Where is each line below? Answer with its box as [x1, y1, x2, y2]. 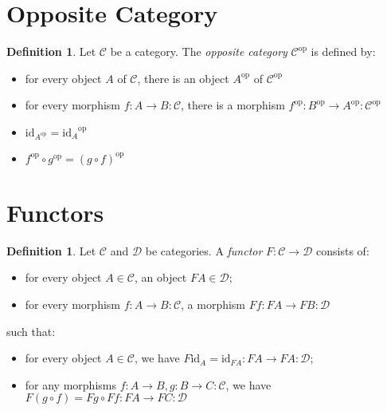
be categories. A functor [145, 242, 263, 259]
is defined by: [311, 43, 376, 60]
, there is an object [137, 69, 229, 86]
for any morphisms [25, 376, 116, 393]
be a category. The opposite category [110, 43, 287, 60]
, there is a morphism [181, 97, 285, 113]
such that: [6, 322, 56, 339]
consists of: [316, 242, 369, 259]
